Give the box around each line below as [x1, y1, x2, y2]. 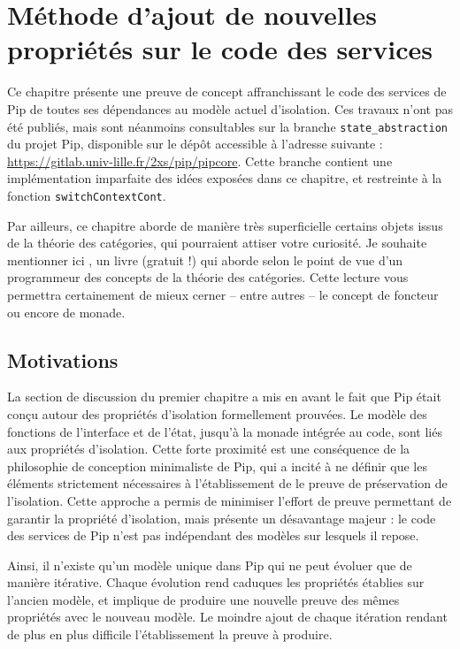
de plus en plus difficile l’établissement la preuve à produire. [7, 625, 333, 644]
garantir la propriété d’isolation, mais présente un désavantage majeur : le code [7, 508, 436, 527]
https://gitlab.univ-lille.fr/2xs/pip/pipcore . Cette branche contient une [7, 151, 393, 170]
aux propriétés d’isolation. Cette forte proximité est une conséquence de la [7, 439, 410, 458]
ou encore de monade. [7, 302, 126, 321]
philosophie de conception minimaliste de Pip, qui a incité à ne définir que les [7, 456, 427, 475]
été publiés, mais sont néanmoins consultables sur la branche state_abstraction [7, 117, 448, 135]
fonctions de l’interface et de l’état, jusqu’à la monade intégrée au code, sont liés [7, 422, 442, 440]
